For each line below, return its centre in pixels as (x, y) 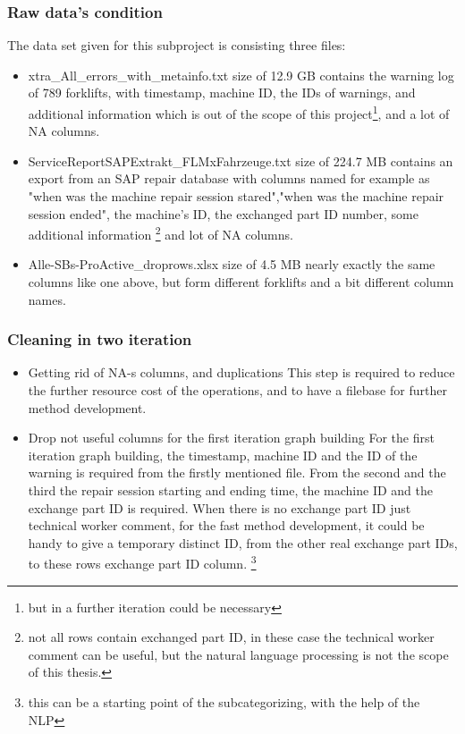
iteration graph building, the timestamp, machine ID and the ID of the (223, 455)
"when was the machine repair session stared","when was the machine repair (236, 196)
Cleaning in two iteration (100, 339)
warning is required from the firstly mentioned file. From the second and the (237, 472)
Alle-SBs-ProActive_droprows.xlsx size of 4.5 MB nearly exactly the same (232, 264)
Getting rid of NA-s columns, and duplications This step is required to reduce (241, 372)
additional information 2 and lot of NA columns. (161, 233)
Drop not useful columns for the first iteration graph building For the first (231, 438)
